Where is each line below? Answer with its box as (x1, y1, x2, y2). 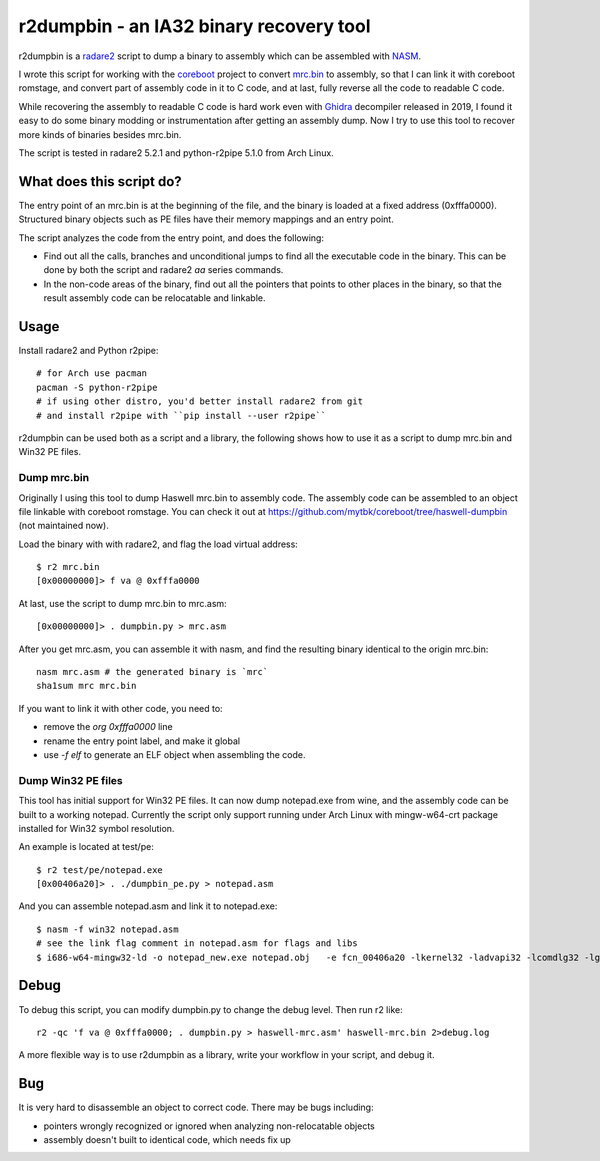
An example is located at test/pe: (18, 841, 154, 853)
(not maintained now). (18, 520, 109, 532)
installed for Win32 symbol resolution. (18, 822, 175, 834)
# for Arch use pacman (36, 368, 148, 379)
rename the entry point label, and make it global (43, 735, 240, 747)
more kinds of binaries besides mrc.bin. (18, 128, 182, 140)
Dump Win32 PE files (18, 773, 124, 787)
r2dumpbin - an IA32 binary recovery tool (18, 15, 371, 37)
